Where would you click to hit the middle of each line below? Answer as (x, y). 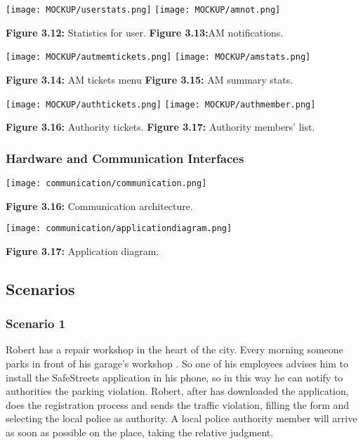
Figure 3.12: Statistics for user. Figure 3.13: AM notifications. (145, 32)
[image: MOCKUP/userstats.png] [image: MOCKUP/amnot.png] (143, 10)
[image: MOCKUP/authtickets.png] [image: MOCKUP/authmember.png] (161, 104)
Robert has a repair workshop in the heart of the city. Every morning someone (174, 350)
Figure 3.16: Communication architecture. (99, 205)
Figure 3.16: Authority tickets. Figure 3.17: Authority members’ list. (160, 127)
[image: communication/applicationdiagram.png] (119, 229)
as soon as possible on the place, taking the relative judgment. (140, 432)
